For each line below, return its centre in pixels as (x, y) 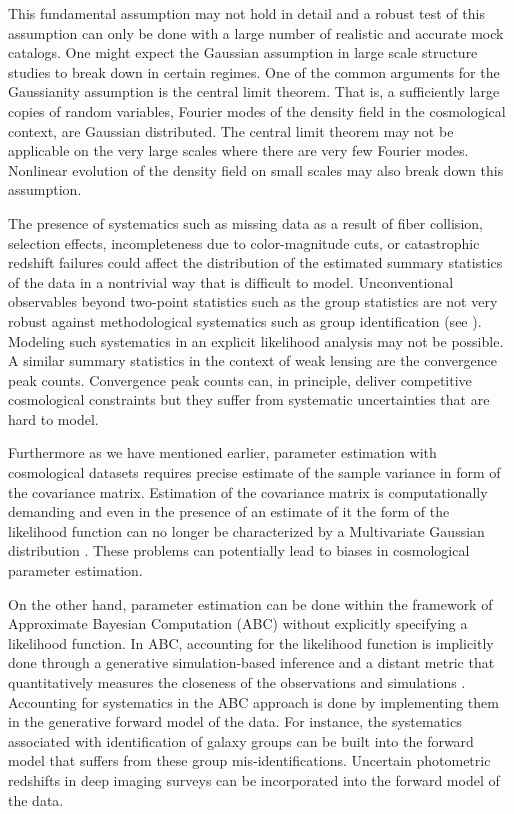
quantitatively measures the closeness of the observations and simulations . (237, 682)
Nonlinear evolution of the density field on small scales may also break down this (256, 169)
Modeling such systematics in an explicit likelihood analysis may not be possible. (256, 340)
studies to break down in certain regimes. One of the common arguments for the (254, 71)
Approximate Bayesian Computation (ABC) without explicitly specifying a (238, 623)
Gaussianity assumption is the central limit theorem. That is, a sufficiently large (254, 91)
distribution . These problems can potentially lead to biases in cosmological (239, 550)
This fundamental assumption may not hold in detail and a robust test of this (246, 13)
